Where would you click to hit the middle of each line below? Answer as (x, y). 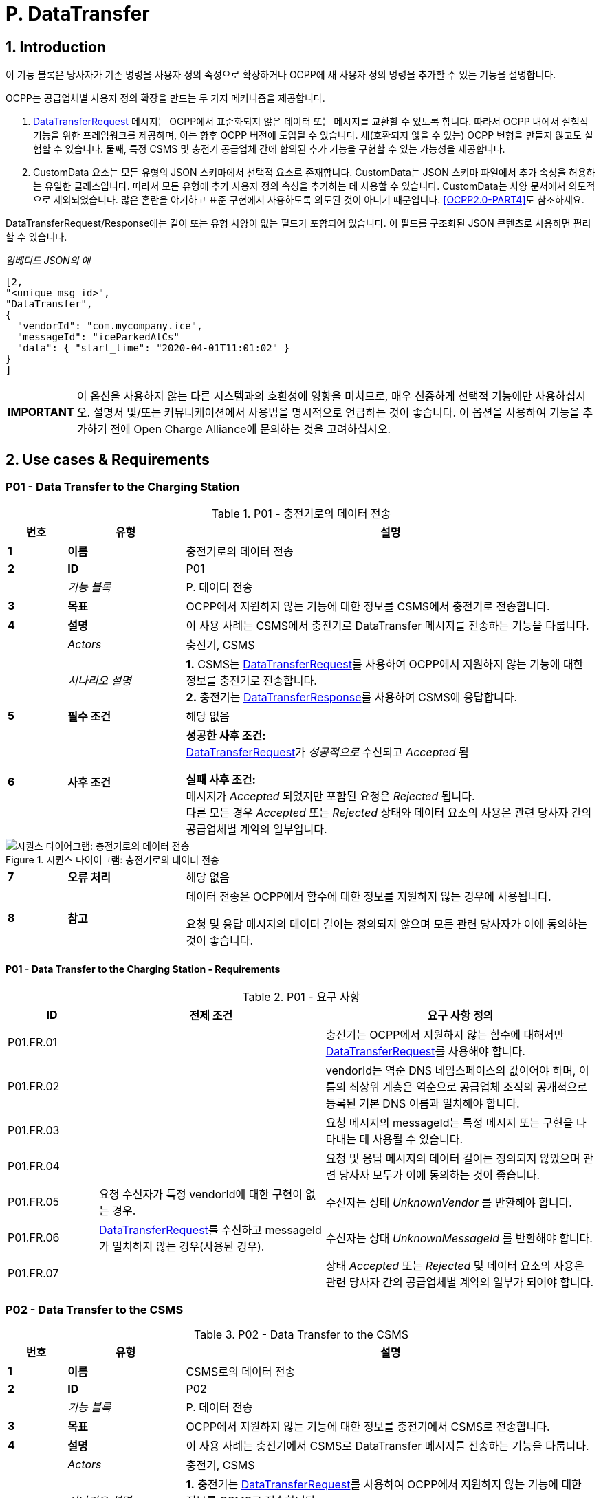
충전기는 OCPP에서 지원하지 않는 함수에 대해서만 (445, 1034)
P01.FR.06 (34, 1237)
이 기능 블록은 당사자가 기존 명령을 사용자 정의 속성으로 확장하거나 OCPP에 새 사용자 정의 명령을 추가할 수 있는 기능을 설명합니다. (281, 75)
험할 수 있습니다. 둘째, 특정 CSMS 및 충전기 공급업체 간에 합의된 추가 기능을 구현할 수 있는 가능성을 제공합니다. (269, 149)
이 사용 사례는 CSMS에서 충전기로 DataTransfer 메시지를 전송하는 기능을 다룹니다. (387, 626)
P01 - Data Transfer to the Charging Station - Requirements (143, 969)
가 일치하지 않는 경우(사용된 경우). (182, 1246)
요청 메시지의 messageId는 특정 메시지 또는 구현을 (449, 1122)
